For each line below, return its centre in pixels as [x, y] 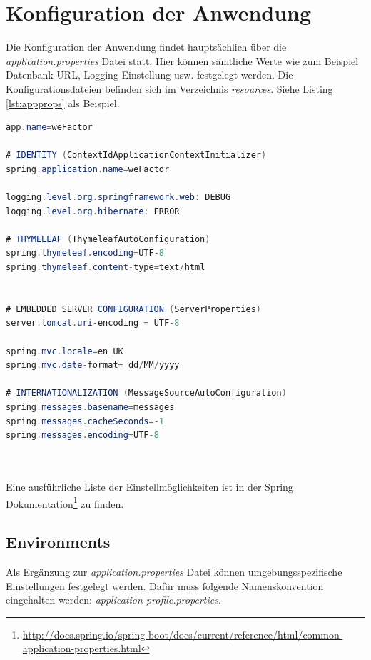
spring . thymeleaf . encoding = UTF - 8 [85, 253]
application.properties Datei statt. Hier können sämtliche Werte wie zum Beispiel [182, 60]
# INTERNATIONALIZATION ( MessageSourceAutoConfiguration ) [146, 393]
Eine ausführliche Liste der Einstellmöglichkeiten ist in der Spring [149, 486]
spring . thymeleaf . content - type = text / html [106, 267]
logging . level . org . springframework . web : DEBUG [118, 197]
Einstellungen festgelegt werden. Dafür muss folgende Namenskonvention [165, 585]
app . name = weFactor [49, 127]
